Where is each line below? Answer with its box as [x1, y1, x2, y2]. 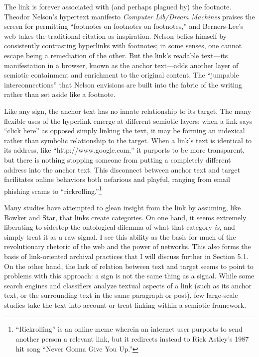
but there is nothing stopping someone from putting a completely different [4, 154, 231, 165]
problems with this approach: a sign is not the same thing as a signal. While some [4, 270, 255, 281]
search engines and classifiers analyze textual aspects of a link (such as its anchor [4, 280, 252, 290]
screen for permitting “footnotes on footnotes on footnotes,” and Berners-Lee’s [4, 21, 244, 31]
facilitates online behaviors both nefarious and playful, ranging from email [4, 174, 230, 184]
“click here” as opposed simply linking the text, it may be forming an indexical [4, 125, 245, 136]
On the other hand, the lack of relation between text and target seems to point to [4, 261, 254, 271]
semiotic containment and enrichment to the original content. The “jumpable [4, 70, 239, 80]
